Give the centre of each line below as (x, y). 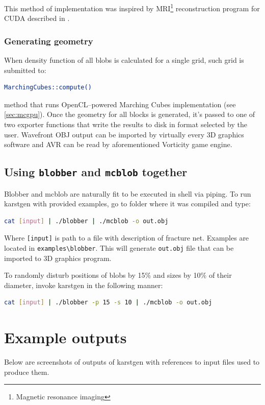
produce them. (27, 372)
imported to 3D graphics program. (58, 258)
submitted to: (25, 70)
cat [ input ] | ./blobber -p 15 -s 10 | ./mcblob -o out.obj (108, 303)
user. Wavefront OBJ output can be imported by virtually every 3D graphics (124, 134)
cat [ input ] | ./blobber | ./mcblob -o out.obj (86, 221)
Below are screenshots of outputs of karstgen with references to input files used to (132, 362)
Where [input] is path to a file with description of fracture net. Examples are (127, 238)
